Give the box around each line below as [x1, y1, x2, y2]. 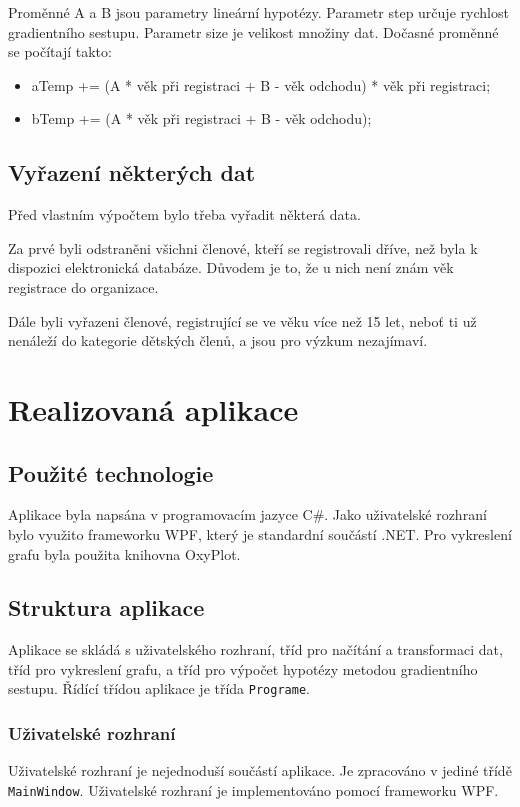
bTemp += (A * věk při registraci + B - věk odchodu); [31, 108, 372, 129]
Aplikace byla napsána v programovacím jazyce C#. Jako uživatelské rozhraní [8, 504, 487, 525]
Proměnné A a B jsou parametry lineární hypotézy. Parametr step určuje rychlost [8, 2, 509, 22]
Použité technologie [8, 457, 214, 488]
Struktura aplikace [8, 592, 205, 623]
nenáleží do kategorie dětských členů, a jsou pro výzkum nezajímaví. [8, 330, 428, 351]
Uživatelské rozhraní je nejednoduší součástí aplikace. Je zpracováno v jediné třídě [8, 760, 512, 781]
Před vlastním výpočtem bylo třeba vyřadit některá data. [8, 204, 361, 225]
